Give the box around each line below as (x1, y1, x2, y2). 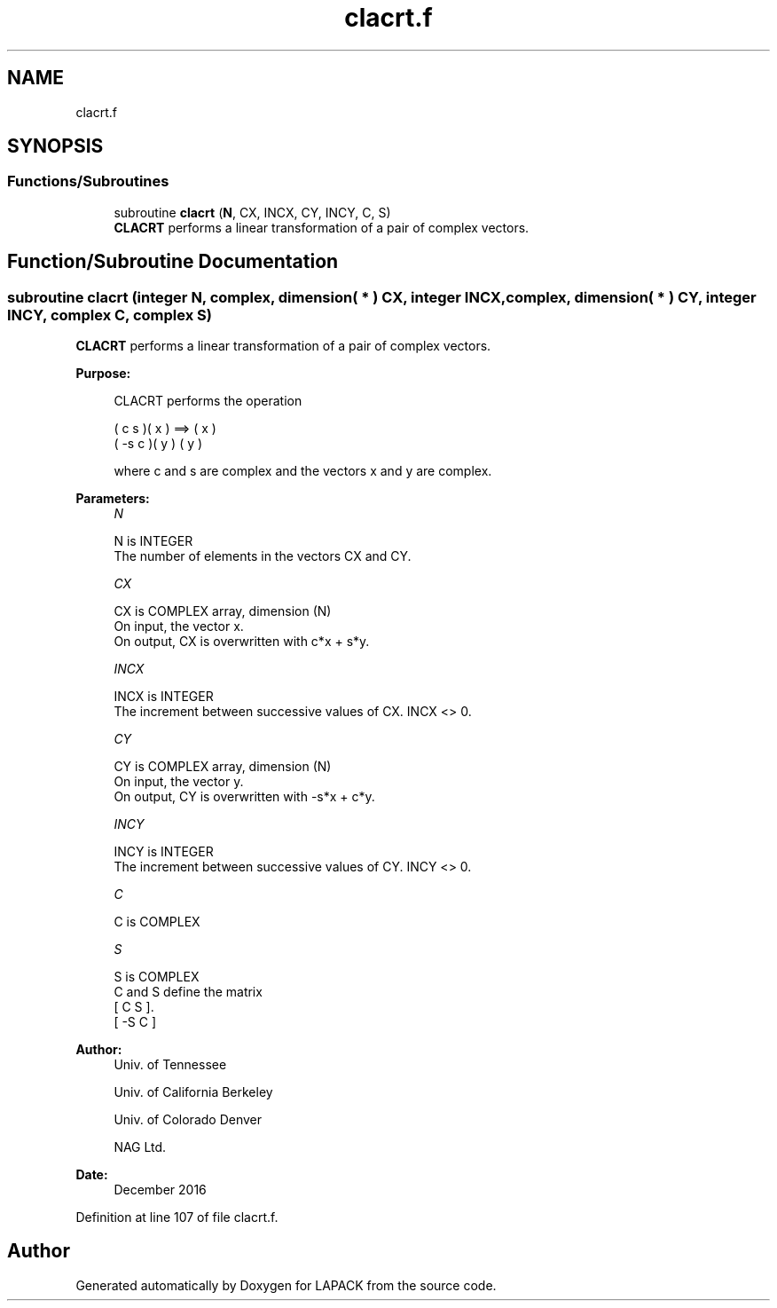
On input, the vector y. (114, 774, 244, 790)
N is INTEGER (114, 533, 193, 549)
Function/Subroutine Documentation (7, 250, 339, 273)
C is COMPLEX (114, 914, 200, 930)
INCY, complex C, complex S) (7, 305, 212, 324)
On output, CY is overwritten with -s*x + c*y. (114, 789, 375, 805)
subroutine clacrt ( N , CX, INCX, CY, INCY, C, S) (114, 204, 391, 220)
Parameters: (75, 491, 150, 507)
